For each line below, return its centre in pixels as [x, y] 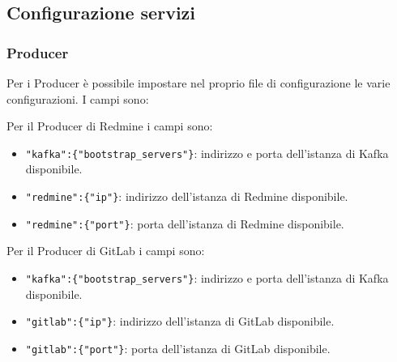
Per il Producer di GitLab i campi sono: [106, 251]
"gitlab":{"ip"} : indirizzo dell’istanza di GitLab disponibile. [180, 321]
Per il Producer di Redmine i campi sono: [110, 126]
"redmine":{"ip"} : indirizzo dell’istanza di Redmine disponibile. [187, 196]
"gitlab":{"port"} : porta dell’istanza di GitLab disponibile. [178, 348]
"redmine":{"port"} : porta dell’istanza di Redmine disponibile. [185, 223]
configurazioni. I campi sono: [78, 98]
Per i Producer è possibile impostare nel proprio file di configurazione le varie [198, 83]
